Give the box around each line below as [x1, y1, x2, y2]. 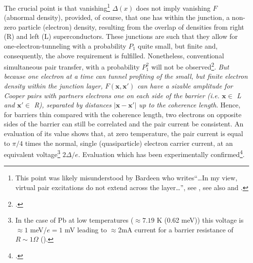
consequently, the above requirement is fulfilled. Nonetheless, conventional [4, 50, 224, 60]
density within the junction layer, [4, 81, 103, 91]
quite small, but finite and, [138, 41, 218, 51]
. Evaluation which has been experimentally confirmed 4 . [78, 148, 245, 159]
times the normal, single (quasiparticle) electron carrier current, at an [25, 138, 233, 148]
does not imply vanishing [136, 2, 211, 13]
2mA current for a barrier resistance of [118, 224, 234, 234]
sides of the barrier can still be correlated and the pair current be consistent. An [4, 119, 244, 129]
